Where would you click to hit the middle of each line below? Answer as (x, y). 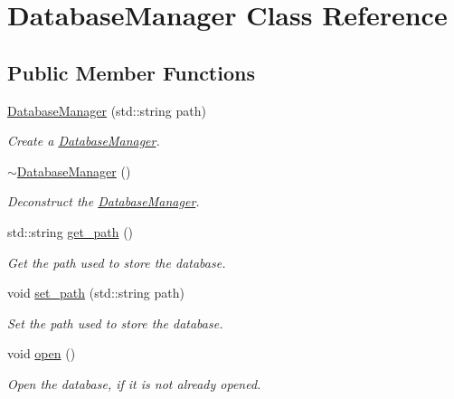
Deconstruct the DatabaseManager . (104, 201)
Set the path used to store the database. (115, 323)
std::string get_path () (71, 231)
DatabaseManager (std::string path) (107, 110)
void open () (42, 353)
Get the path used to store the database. (117, 262)
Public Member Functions (131, 72)
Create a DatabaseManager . (84, 141)
